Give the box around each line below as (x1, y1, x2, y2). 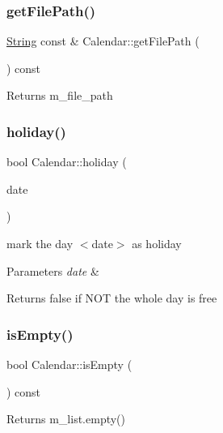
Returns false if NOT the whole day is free (6, 289, 217, 307)
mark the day (6, 235, 74, 251)
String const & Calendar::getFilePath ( (6, 32, 200, 49)
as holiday (132, 235, 182, 251)
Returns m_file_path (6, 87, 113, 104)
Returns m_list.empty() (6, 410, 126, 427)
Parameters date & (6, 262, 99, 279)
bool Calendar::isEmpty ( (6, 356, 133, 372)
